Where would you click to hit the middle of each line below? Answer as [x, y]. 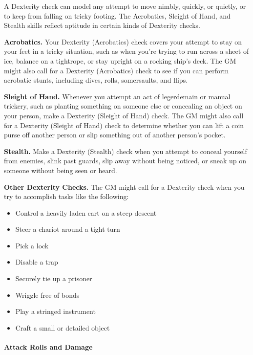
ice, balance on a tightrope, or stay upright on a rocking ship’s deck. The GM [120, 60]
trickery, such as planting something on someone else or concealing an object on [123, 106]
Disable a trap [37, 262]
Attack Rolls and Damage [48, 347]
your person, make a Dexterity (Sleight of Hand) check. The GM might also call [124, 115]
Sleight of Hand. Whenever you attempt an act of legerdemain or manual [117, 96]
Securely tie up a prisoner [54, 278]
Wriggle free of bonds [47, 295]
